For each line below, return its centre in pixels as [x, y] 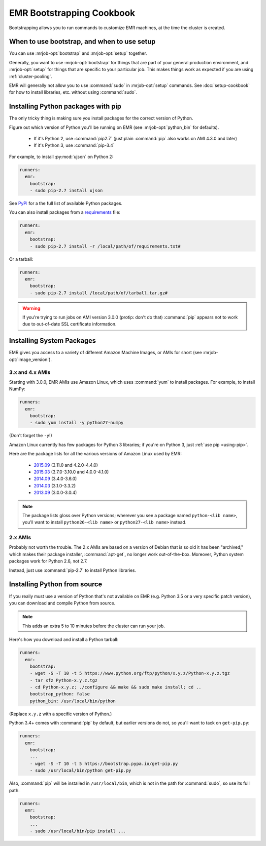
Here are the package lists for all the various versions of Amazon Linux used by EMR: [95, 454]
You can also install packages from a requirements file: [65, 212]
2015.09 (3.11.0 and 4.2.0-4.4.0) [66, 465]
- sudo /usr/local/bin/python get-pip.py [81, 771]
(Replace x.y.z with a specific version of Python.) [61, 714]
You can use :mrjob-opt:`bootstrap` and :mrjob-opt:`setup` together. [78, 53]
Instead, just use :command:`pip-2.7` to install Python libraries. [73, 570]
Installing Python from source [56, 584]
